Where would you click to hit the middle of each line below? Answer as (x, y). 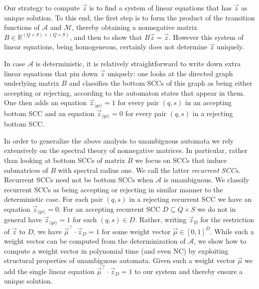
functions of (22, 27)
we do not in (217, 209)
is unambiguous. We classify (206, 180)
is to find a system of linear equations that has (160, 7)
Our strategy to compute (42, 7)
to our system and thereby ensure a (189, 271)
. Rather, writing (161, 219)
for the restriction (227, 219)
